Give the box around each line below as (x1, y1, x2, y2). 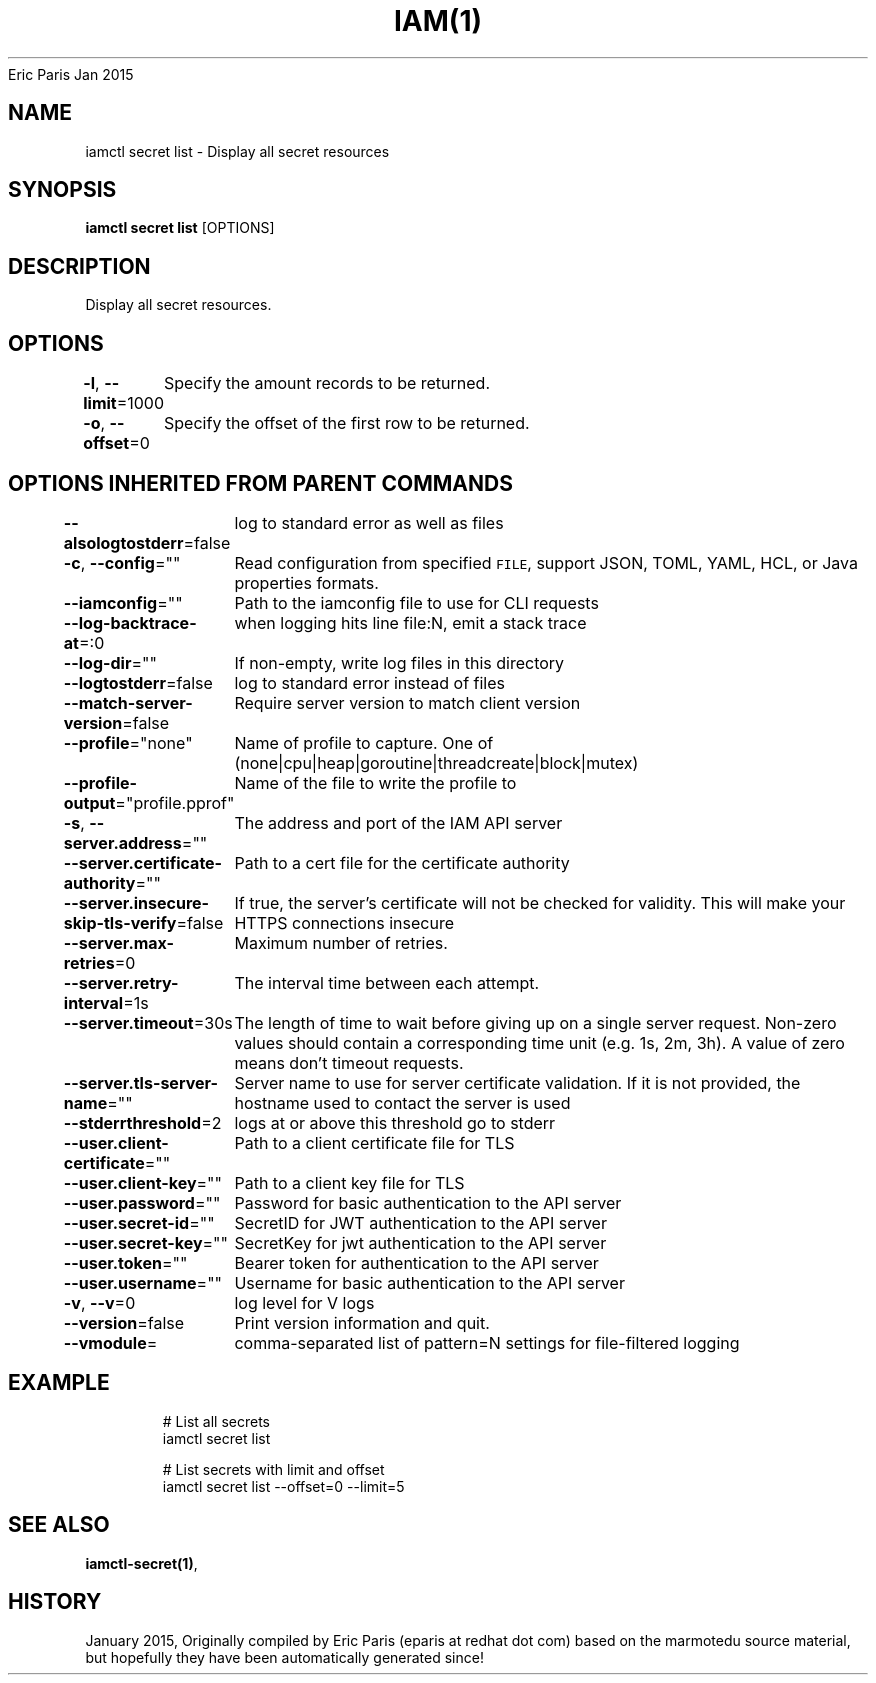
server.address (63, 832, 182, 853)
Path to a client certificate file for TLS (234, 1132, 515, 1153)
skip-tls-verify (63, 912, 177, 933)
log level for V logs (234, 1292, 375, 1313)
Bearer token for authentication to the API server (234, 1252, 599, 1273)
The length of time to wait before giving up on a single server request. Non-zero (234, 1012, 837, 1033)
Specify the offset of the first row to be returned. (164, 413, 530, 434)
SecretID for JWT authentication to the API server (234, 1212, 607, 1233)
